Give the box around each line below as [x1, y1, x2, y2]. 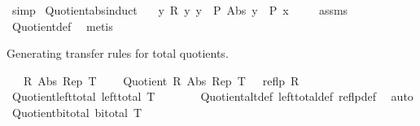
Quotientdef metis [11, 17, 113, 34]
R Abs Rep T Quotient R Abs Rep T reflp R [23, 72, 300, 89]
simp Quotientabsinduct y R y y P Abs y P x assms [11, 2, 348, 18]
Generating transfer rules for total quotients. [7, 45, 229, 62]
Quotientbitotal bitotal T [11, 103, 142, 120]
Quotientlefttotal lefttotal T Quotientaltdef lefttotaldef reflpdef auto [11, 88, 413, 105]
